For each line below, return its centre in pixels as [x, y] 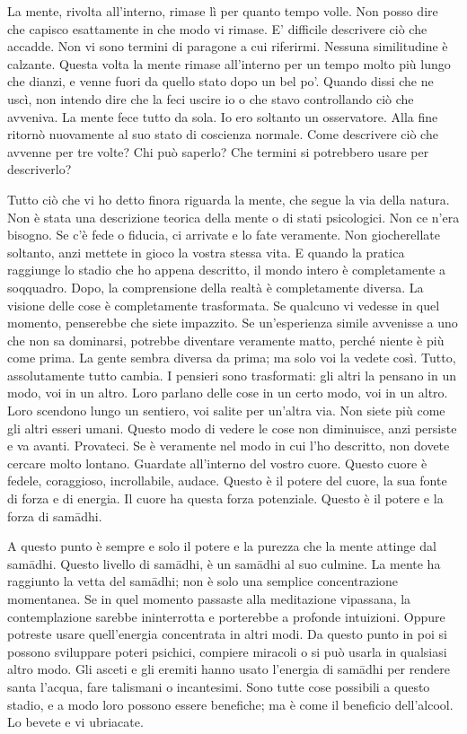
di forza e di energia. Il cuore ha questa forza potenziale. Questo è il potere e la [225, 498]
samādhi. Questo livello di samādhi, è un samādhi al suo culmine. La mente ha [224, 563]
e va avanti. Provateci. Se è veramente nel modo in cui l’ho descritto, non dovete [229, 446]
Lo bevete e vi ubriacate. [75, 722]
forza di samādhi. [55, 516]
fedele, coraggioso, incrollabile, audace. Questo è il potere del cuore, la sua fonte [227, 481]
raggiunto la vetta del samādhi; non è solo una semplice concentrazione [203, 581]
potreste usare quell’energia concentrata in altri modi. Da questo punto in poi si [227, 634]
